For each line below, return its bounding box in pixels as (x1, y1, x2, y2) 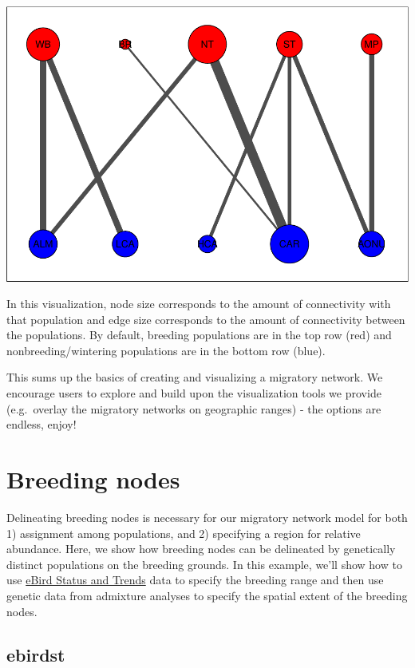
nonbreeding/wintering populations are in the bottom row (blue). (6, 342, 326, 358)
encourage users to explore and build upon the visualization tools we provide (6, 385, 381, 401)
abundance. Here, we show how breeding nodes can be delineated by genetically (6, 540, 396, 557)
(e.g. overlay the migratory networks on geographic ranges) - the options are (6, 400, 381, 417)
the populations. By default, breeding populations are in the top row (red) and (6, 326, 392, 343)
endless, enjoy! (6, 416, 77, 433)
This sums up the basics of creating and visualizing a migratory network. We (6, 369, 383, 385)
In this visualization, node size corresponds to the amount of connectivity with (6, 295, 391, 312)
